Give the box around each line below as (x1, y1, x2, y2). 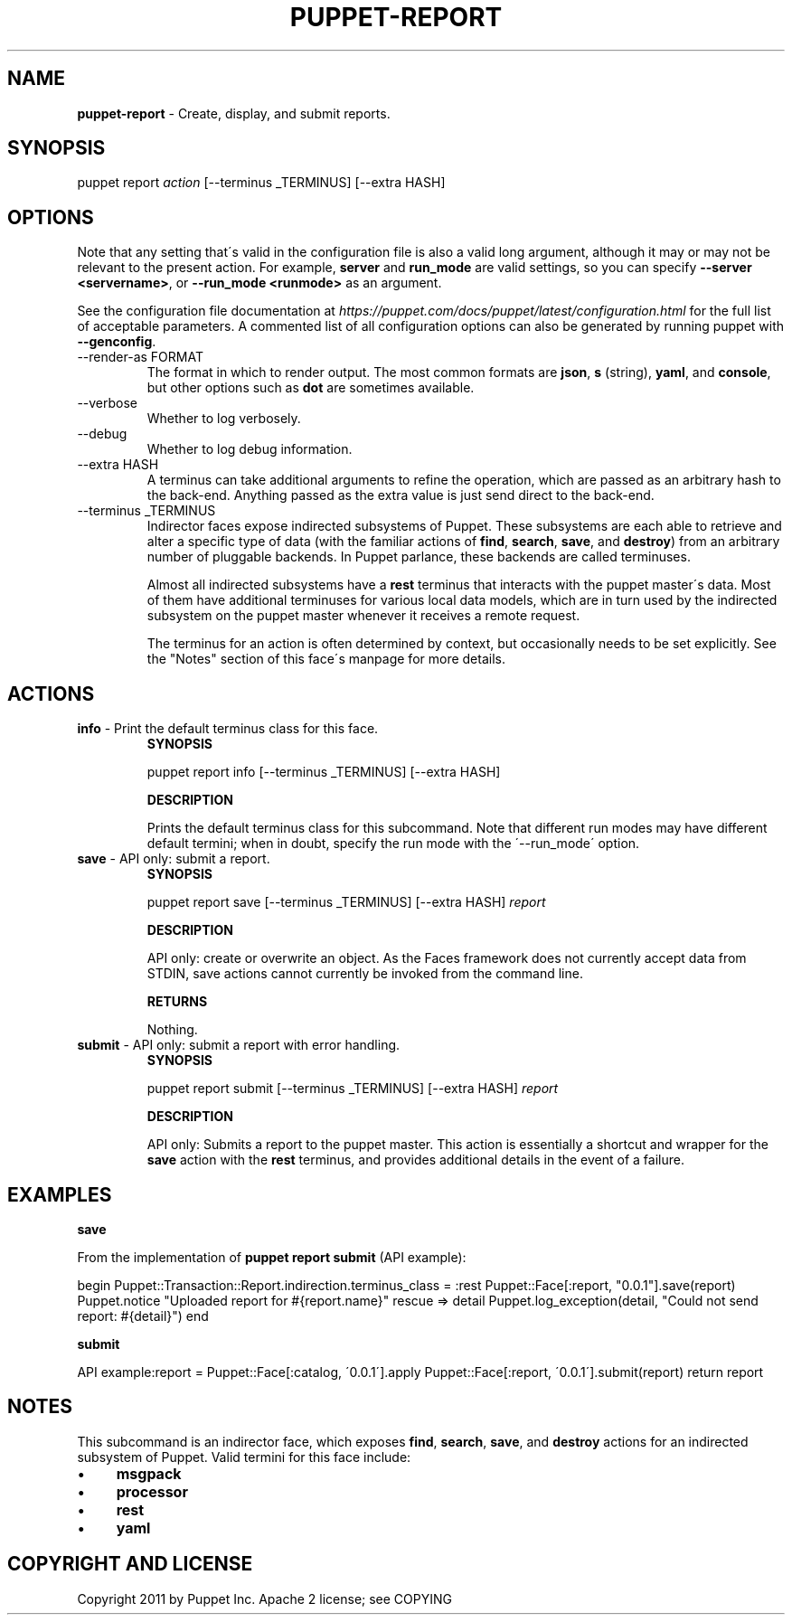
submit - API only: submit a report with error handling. (77, 1037, 401, 1053)
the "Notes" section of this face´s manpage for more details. (146, 651, 505, 667)
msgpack (116, 1464, 182, 1483)
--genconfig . (77, 334, 156, 350)
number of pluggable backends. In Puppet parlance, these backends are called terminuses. (146, 549, 691, 565)
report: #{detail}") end (77, 1307, 209, 1324)
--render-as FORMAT (77, 349, 203, 365)
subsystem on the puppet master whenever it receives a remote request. (146, 608, 580, 624)
